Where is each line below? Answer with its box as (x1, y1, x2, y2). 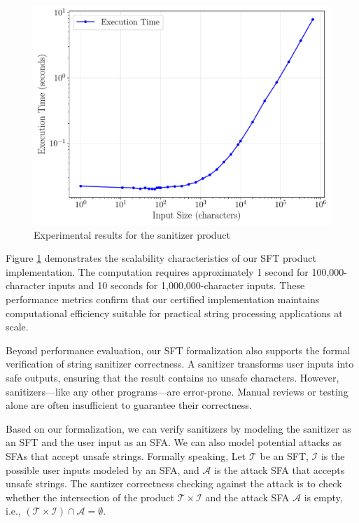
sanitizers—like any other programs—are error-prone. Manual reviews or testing (6, 384, 349, 398)
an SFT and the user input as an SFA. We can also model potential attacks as (6, 435, 342, 449)
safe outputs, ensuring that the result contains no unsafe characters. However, (6, 370, 339, 384)
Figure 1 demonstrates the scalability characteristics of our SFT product (6, 251, 316, 265)
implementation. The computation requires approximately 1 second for (6, 264, 309, 279)
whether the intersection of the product (6, 489, 174, 504)
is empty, (304, 489, 343, 504)
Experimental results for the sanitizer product (34, 227, 231, 242)
